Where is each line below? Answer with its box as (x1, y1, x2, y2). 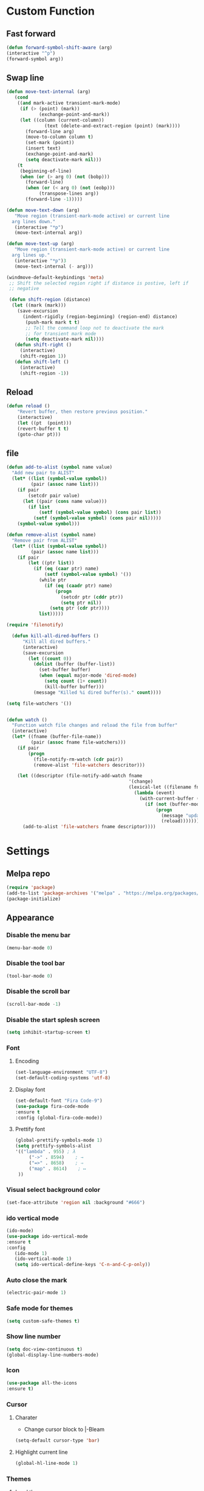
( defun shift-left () (14, 359, 69, 365)
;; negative (8, 286, 39, 292)
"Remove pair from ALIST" (12, 537, 78, 544)
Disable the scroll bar (6, 987, 70, 995)
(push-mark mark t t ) (25, 319, 80, 325)
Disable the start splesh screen (6, 1015, 100, 1024)
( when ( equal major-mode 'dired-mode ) (38, 673, 137, 679)
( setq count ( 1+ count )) (44, 678, 107, 685)
